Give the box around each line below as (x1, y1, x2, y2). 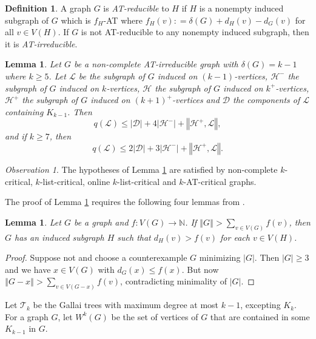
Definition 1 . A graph (5, 2, 91, 14)
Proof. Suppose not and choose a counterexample (5, 251, 187, 264)
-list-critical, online (39, 175, 110, 187)
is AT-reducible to (103, 2, 169, 14)
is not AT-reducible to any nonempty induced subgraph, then (81, 25, 309, 38)
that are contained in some (210, 310, 310, 323)
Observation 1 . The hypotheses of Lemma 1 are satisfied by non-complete (5, 163, 278, 175)
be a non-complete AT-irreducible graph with (73, 58, 238, 70)
